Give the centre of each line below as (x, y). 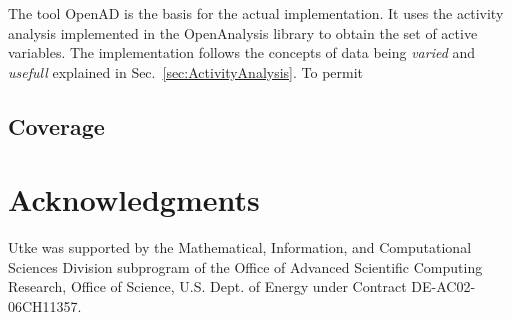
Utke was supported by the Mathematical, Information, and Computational (240, 247)
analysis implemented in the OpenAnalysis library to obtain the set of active (243, 32)
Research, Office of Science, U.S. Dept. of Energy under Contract (207, 286)
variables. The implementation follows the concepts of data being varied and (242, 52)
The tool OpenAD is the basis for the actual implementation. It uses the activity (256, 13)
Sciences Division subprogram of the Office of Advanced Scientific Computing (245, 266)
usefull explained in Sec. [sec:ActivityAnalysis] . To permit (186, 71)
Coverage (56, 125)
